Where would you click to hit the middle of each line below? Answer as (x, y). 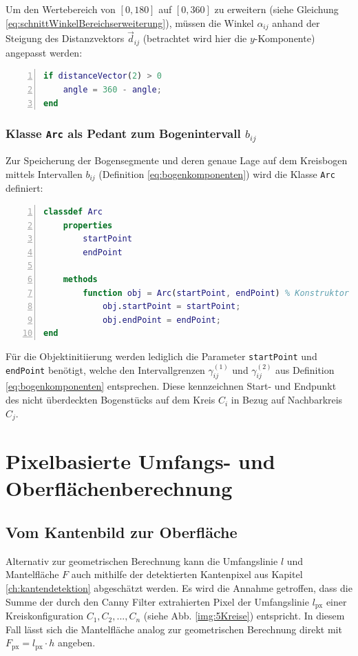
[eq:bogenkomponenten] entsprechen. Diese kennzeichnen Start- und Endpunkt (171, 386)
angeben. (76, 643)
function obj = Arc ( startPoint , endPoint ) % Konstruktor (216, 293)
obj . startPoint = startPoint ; (171, 307)
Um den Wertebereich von (61, 9)
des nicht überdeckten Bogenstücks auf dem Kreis (110, 400)
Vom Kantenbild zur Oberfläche (122, 532)
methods (80, 280)
